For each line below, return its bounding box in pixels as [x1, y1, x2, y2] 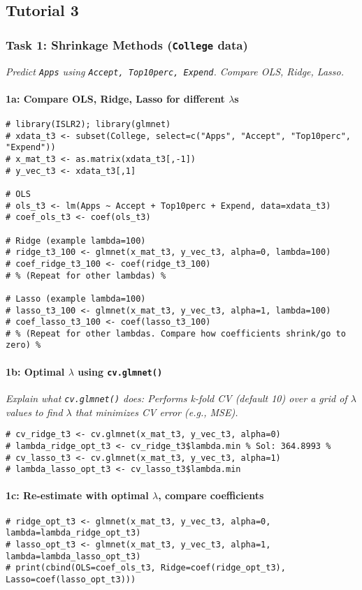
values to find [6, 404, 63, 419]
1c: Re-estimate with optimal [6, 488, 149, 503]
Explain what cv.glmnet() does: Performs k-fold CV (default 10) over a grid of [6, 391, 347, 405]
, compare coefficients [158, 488, 264, 503]
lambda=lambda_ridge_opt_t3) [6, 528, 141, 538]
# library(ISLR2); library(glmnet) [6, 119, 171, 130]
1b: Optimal [6, 364, 65, 378]
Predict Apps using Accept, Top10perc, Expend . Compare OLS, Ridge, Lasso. [6, 64, 344, 78]
